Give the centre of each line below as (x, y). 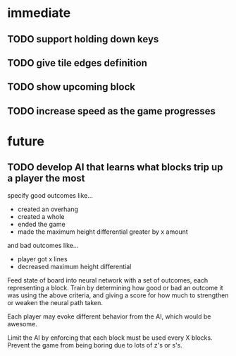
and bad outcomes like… (43, 245)
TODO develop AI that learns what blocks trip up (115, 167)
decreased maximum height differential (74, 266)
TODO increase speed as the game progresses (112, 111)
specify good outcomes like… (50, 195)
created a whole (41, 216)
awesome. (22, 324)
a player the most (46, 178)
